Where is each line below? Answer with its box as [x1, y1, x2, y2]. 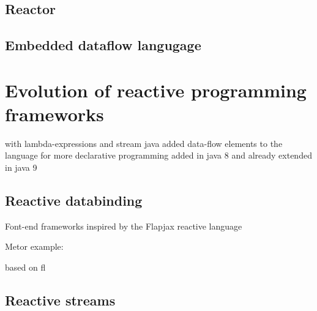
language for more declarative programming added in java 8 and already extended [5, 149, 312, 162]
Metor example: [5, 240, 64, 253]
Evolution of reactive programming [5, 77, 307, 102]
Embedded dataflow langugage [5, 36, 201, 54]
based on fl [5, 261, 46, 274]
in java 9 [5, 161, 37, 174]
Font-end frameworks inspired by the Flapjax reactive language [5, 219, 242, 232]
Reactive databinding [5, 191, 143, 210]
